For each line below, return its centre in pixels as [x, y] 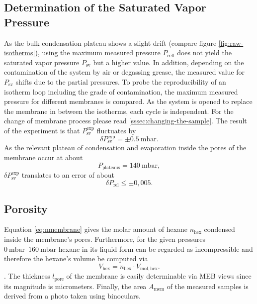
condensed [219, 229]
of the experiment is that [42, 130]
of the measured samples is [208, 286]
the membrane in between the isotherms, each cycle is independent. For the [119, 111]
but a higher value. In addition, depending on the [169, 62]
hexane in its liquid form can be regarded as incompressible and [156, 249]
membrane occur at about [43, 157]
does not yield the [204, 52]
